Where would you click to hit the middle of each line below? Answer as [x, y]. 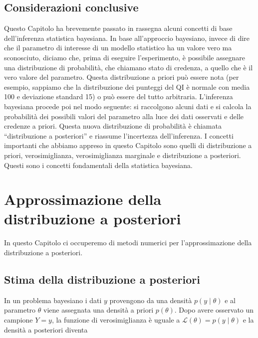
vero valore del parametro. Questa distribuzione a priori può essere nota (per [122, 77]
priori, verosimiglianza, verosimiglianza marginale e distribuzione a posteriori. [123, 155]
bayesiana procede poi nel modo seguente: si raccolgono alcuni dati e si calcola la [128, 106]
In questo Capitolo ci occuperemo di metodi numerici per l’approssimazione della [128, 243]
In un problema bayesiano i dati [53, 300]
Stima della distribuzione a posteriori [102, 279]
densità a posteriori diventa [46, 329]
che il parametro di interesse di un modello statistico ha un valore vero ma [118, 48]
